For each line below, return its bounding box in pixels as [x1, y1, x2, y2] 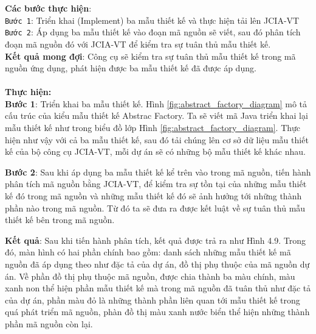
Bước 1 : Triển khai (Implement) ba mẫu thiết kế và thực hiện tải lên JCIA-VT [5, 13, 300, 26]
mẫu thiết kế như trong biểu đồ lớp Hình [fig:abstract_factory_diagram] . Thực [5, 121, 301, 134]
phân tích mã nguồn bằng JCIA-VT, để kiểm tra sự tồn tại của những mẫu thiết [5, 177, 307, 190]
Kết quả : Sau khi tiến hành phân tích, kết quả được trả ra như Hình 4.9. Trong [5, 233, 306, 246]
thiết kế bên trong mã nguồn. [5, 213, 115, 226]
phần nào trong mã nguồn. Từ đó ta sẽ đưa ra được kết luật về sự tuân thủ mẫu [5, 201, 306, 214]
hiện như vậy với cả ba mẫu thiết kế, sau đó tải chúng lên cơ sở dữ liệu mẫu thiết [5, 133, 309, 146]
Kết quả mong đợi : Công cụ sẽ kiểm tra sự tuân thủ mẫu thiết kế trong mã [5, 49, 296, 62]
